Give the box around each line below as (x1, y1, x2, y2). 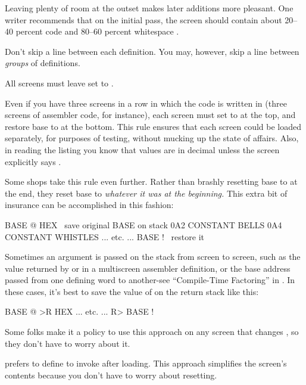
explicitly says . (5, 155, 61, 167)
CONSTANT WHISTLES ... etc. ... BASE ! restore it (5, 230, 204, 243)
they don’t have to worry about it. (5, 337, 130, 349)
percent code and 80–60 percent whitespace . (15, 25, 179, 38)
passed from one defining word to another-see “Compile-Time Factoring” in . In (5, 274, 295, 286)
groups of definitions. (5, 57, 80, 69)
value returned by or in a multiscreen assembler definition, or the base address (5, 262, 291, 274)
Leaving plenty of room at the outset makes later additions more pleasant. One (5, 2, 293, 14)
